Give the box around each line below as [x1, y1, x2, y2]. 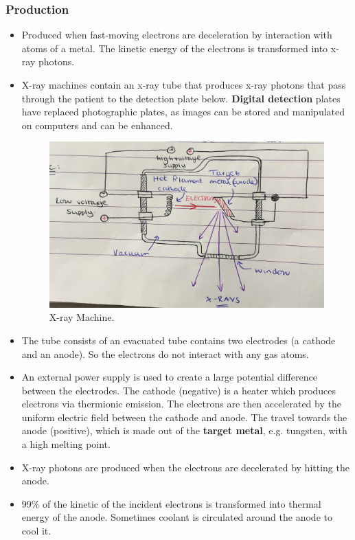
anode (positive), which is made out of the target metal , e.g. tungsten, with [21, 423, 347, 438]
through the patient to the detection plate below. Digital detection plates [21, 91, 341, 105]
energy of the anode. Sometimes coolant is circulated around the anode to [21, 510, 332, 524]
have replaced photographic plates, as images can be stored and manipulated [21, 104, 345, 119]
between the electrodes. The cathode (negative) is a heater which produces [21, 383, 336, 397]
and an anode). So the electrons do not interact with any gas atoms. [21, 346, 309, 361]
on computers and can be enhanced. [21, 117, 173, 132]
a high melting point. [21, 437, 111, 451]
